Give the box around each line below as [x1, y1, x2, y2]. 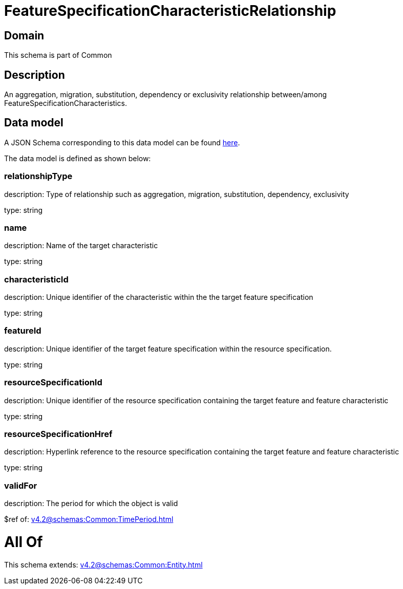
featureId [4, 325, 41, 336]
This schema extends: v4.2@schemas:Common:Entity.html [4, 560, 203, 569]
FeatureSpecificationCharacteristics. [4, 99, 127, 108]
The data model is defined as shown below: [4, 154, 151, 163]
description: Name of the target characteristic [4, 241, 158, 250]
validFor [4, 480, 37, 491]
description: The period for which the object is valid [4, 499, 178, 508]
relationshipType [4, 171, 73, 182]
